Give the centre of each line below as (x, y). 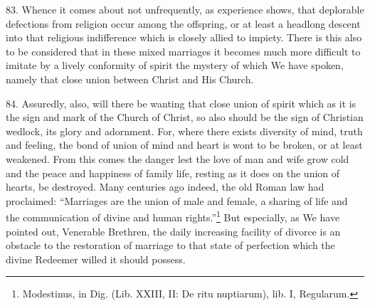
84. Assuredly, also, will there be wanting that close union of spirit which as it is (181, 103)
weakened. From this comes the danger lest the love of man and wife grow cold (178, 158)
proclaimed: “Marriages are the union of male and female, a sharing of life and (177, 200)
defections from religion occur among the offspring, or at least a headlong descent (183, 23)
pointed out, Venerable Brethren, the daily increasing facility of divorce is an (173, 231)
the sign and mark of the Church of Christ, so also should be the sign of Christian (185, 117)
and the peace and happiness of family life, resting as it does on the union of (173, 173)
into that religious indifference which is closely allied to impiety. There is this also (184, 37)
